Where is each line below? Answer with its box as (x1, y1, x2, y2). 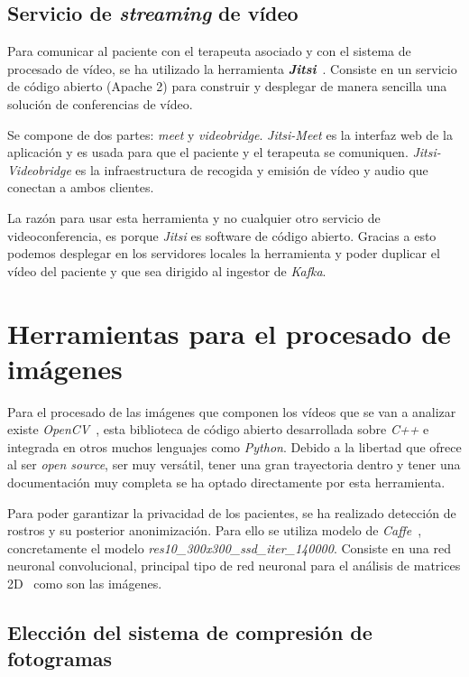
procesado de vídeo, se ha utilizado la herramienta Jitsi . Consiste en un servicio (7, 59, 457, 78)
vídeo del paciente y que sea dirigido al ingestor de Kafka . (7, 261, 326, 280)
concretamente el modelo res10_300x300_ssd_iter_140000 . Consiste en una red (7, 538, 451, 557)
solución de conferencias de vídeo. (7, 94, 193, 113)
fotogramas (7, 645, 113, 672)
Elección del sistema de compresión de (7, 617, 372, 645)
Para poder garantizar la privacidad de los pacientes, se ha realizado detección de (7, 503, 456, 522)
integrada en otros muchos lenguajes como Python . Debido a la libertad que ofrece (7, 437, 462, 456)
